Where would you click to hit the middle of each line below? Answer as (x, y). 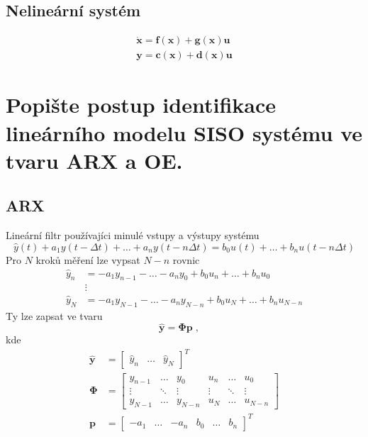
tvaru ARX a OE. (94, 160)
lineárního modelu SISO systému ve (184, 132)
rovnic (186, 259)
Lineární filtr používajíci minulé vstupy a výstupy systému (133, 235)
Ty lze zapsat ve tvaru (54, 315)
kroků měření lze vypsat (88, 259)
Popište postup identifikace (141, 105)
